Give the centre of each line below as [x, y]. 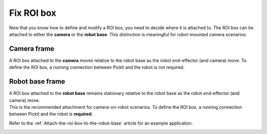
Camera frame [32, 49]
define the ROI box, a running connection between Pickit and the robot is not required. [97, 67]
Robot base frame [37, 82]
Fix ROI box [33, 13]
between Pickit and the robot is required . [51, 114]
